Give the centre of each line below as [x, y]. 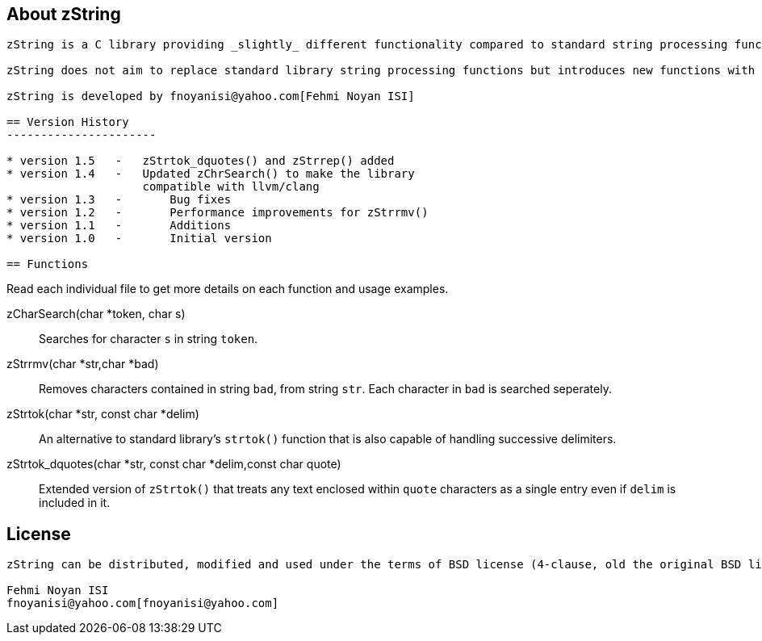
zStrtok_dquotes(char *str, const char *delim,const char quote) [174, 464]
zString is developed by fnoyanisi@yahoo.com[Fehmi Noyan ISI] [211, 96]
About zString [64, 14]
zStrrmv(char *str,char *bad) [83, 364]
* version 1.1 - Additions [119, 226]
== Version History [68, 122]
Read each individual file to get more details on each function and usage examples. [228, 289]
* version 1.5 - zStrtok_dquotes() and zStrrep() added [201, 161]
